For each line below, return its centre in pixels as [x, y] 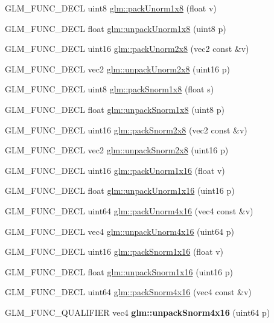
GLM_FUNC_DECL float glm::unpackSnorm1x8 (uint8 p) [115, 109]
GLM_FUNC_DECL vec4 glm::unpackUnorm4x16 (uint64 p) [119, 231]
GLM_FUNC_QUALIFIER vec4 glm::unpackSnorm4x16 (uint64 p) [138, 312]
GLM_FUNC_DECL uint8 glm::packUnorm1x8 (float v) [111, 8]
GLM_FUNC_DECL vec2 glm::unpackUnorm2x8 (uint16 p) [117, 69]
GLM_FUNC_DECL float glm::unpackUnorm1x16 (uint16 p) [120, 190]
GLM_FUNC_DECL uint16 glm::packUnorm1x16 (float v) [115, 170]
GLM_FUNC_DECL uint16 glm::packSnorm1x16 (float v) [114, 251]
